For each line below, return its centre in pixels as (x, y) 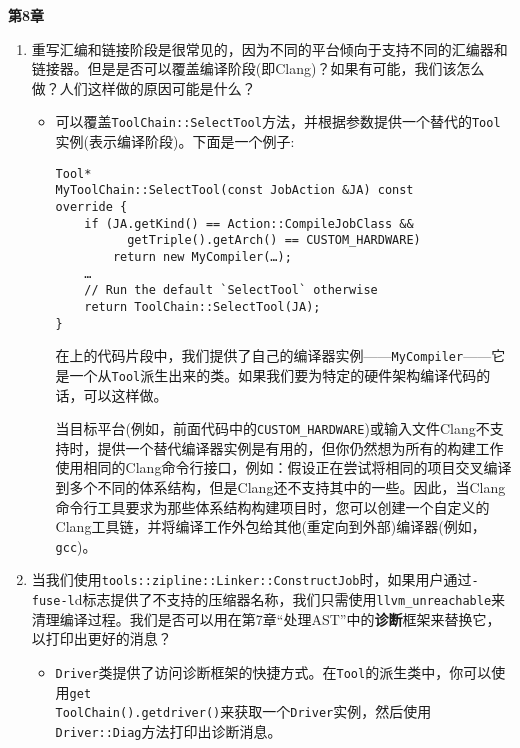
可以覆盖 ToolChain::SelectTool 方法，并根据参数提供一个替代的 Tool (278, 121)
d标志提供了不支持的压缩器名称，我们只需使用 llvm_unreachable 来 (290, 599)
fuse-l (53, 601)
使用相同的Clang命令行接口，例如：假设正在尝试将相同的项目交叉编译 (283, 467)
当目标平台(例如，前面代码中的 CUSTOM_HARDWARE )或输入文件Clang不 (272, 428)
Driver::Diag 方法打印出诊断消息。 (168, 730)
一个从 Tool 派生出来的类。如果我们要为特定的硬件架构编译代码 (273, 374)
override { (91, 206)
